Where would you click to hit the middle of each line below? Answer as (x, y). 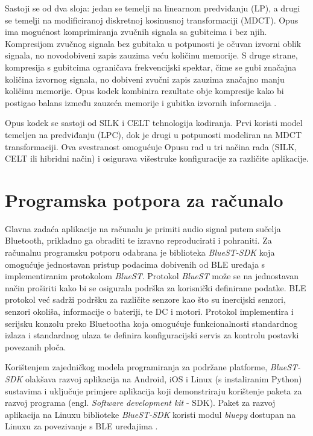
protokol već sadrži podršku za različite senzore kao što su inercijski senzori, (145, 299)
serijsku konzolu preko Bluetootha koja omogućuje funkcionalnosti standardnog (151, 323)
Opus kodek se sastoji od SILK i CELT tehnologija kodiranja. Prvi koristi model (154, 123)
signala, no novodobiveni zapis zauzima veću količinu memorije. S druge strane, (151, 55)
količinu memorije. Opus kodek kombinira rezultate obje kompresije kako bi (144, 91)
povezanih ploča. (36, 346)
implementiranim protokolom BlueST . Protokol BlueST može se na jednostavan (152, 276)
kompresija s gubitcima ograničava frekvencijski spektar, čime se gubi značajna (151, 67)
